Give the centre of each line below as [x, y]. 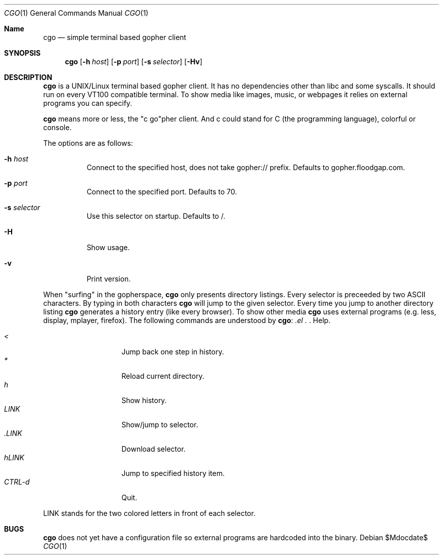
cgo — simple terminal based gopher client [115, 37]
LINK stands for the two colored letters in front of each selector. [149, 513]
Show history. [144, 400]
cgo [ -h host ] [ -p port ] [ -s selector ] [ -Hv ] [134, 62]
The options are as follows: [88, 143]
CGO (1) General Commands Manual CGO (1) [76, 13]
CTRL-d [17, 482]
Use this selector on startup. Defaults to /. [156, 216]
